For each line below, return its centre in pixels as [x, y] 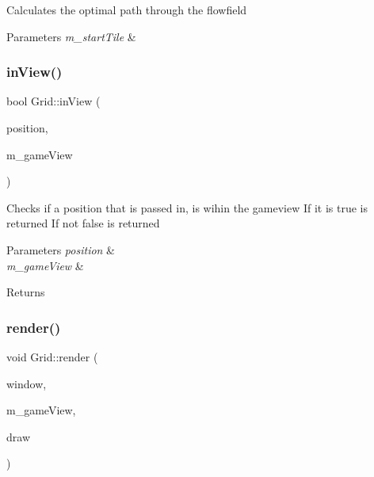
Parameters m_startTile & [71, 36]
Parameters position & [61, 249]
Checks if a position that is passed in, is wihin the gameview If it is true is [187, 207]
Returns [26, 292]
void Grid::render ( [52, 356]
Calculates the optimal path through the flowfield [127, 10]
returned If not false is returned [83, 223]
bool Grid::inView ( [53, 101]
